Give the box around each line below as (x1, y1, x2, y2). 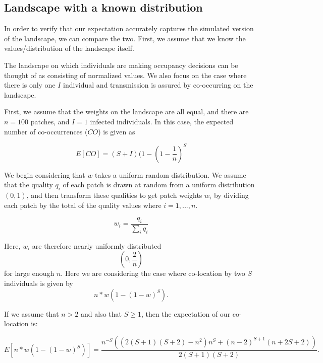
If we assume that (4, 308, 59, 319)
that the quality (4, 179, 53, 190)
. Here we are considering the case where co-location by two (61, 268, 245, 278)
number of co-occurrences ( (4, 126, 88, 136)
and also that (81, 308, 122, 319)
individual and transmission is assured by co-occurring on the (63, 80, 253, 90)
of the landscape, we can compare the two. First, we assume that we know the (4, 33, 246, 43)
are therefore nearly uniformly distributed (32, 240, 161, 251)
